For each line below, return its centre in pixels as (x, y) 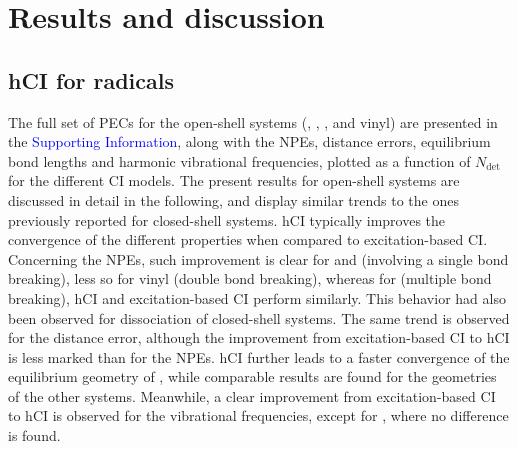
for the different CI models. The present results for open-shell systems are (234, 180)
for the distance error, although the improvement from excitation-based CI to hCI (259, 337)
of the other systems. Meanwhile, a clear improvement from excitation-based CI (252, 395)
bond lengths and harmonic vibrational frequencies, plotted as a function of (239, 160)
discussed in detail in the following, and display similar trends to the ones (233, 199)
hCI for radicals (91, 79)
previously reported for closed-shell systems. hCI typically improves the (227, 219)
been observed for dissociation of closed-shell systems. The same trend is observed (259, 317)
